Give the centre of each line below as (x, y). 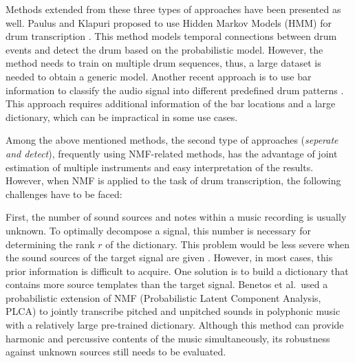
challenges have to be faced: (64, 194)
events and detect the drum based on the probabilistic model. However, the (164, 49)
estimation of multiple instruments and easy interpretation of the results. (160, 167)
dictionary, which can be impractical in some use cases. (122, 117)
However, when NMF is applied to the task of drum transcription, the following (173, 180)
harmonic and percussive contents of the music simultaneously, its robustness (168, 338)
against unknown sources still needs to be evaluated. (116, 352)
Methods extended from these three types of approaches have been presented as (173, 9)
